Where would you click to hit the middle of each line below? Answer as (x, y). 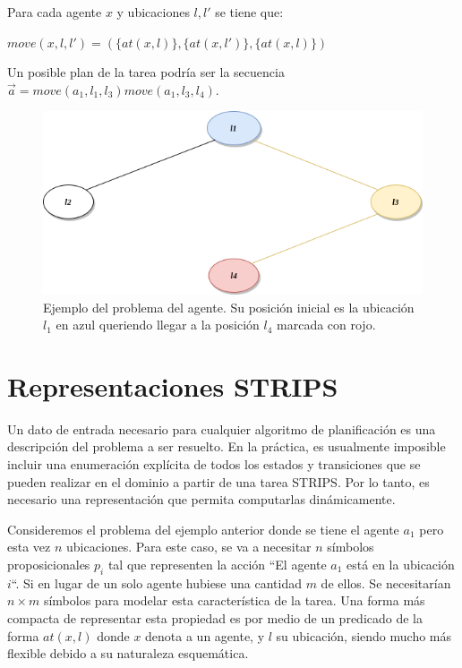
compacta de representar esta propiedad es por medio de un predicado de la (215, 617)
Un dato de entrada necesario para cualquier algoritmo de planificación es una (222, 428)
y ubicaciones (153, 12)
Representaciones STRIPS (173, 385)
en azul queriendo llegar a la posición (158, 325)
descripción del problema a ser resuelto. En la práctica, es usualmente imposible (227, 446)
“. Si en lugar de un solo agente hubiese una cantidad (156, 582)
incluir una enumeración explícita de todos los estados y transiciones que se (214, 464)
